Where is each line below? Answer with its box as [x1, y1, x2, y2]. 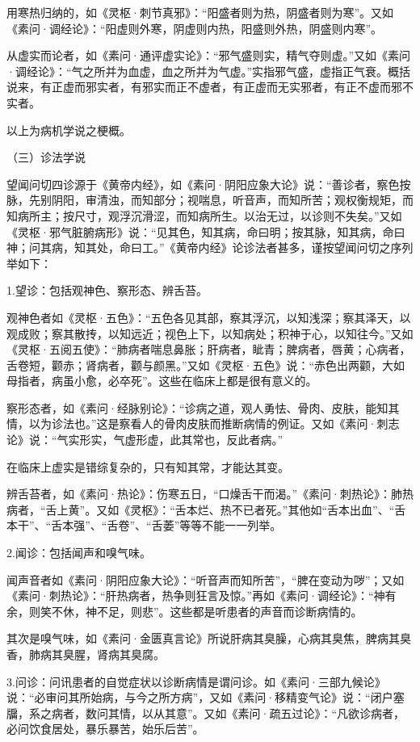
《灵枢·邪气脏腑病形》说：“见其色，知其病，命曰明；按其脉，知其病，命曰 [6, 223, 405, 240]
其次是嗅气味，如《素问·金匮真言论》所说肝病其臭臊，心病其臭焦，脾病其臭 [6, 630, 411, 647]
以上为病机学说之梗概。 [6, 121, 131, 138]
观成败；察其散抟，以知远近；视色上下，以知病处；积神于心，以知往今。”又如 [6, 325, 414, 342]
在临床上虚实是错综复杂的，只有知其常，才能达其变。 [6, 458, 289, 475]
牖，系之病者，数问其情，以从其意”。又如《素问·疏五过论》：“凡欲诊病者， [6, 704, 405, 721]
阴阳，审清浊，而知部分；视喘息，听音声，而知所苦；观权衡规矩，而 [51, 191, 414, 208]
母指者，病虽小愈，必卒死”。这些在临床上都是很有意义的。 [6, 372, 317, 389]
